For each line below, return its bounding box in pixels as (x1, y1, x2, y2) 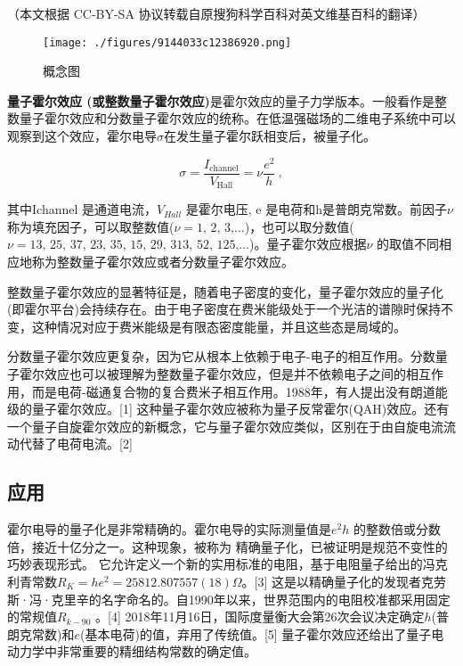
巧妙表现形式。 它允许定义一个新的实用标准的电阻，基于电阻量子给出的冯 (7, 555, 435, 573)
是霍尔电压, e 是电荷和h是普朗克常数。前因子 (185, 200, 448, 218)
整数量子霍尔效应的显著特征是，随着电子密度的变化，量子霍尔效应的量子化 (7, 282, 443, 300)
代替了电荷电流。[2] (19, 434, 133, 453)
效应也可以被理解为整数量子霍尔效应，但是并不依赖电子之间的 (44, 364, 406, 382)
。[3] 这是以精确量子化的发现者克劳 (241, 571, 446, 590)
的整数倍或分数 (353, 520, 441, 539)
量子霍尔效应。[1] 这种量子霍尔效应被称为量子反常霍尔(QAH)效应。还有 (31, 399, 450, 418)
